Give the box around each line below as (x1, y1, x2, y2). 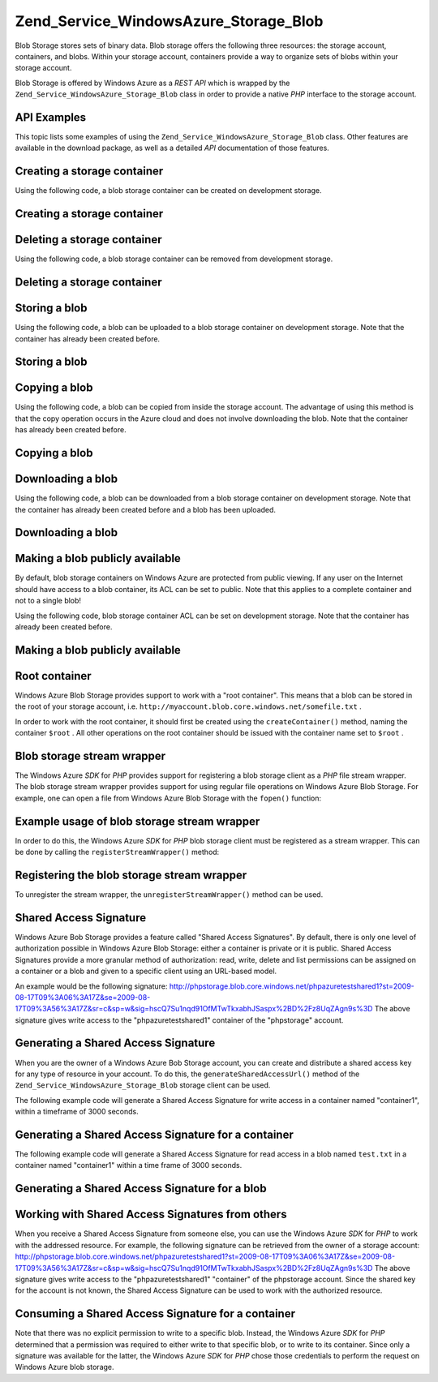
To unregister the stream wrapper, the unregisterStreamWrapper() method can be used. (15, 890, 324, 899)
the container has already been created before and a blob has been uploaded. (15, 504, 276, 514)
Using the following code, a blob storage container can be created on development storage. (15, 186, 322, 195)
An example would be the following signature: (15, 981, 168, 991)
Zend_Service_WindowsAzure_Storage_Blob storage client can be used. (15, 1080, 271, 1090)
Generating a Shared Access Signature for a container (15, 1127, 294, 1141)
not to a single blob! (15, 596, 81, 606)
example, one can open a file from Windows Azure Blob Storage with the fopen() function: (15, 793, 322, 803)
